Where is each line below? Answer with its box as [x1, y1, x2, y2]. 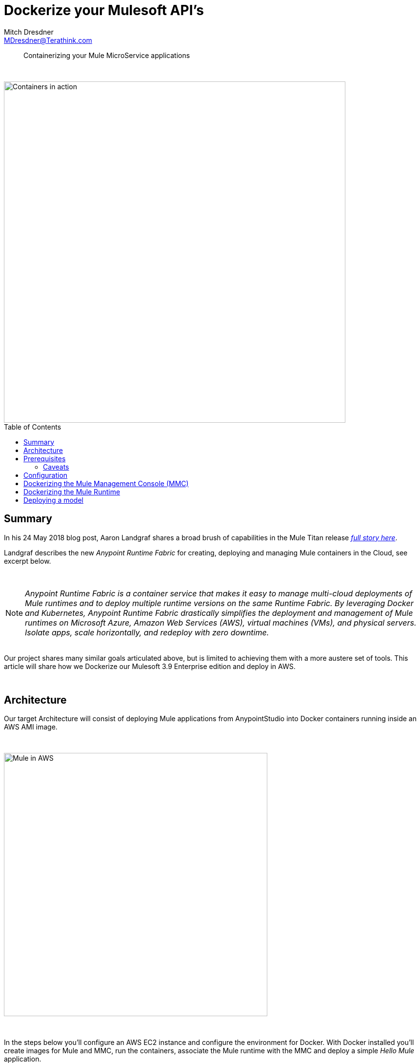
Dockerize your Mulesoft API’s [4, 2, 204, 19]
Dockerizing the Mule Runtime [23, 487, 120, 496]
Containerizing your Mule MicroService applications [23, 51, 190, 59]
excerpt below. [4, 556, 51, 565]
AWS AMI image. [4, 723, 58, 731]
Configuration [23, 471, 68, 479]
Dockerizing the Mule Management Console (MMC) [23, 479, 189, 488]
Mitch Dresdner [4, 27, 54, 36]
